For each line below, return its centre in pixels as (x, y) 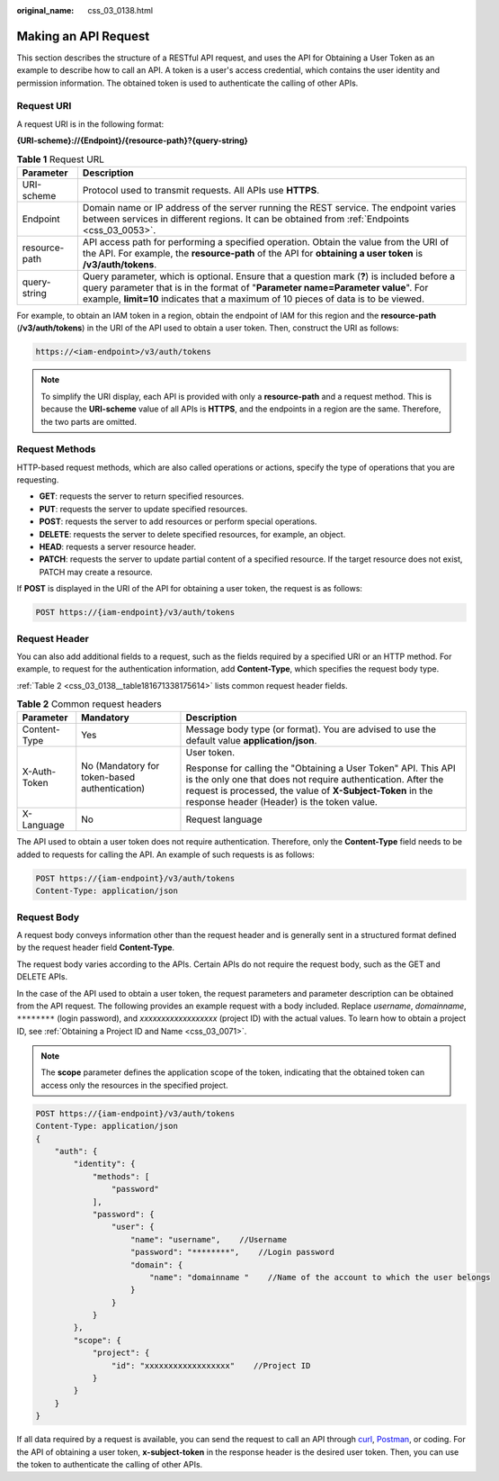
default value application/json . (251, 741)
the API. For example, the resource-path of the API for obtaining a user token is (253, 253)
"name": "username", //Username (209, 1239)
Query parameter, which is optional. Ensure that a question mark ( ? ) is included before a (269, 276)
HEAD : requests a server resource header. (118, 546)
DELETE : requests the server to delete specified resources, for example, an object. (192, 534)
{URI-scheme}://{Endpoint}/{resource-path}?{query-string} (133, 140)
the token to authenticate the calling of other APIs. (110, 1464)
